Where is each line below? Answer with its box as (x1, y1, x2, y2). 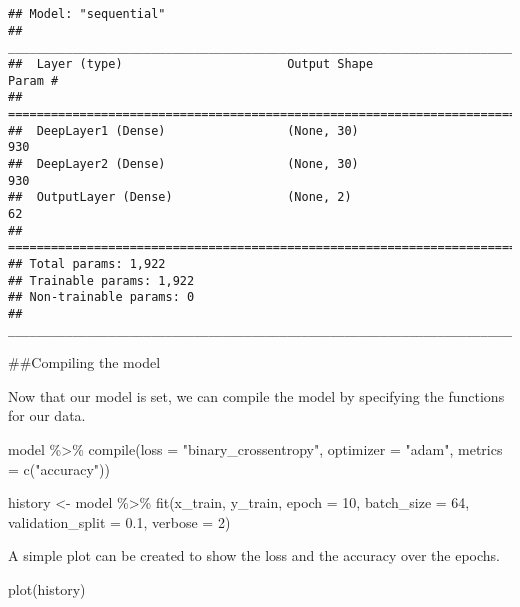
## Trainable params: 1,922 (8, 273, 195, 288)
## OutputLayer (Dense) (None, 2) (8, 190, 352, 205)
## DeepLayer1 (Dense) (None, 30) (8, 123, 359, 138)
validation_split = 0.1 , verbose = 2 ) (8, 511, 231, 532)
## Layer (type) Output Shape (8, 56, 374, 71)
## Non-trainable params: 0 (8, 290, 195, 305)
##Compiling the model (8, 352, 161, 373)
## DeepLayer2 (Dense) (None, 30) (8, 156, 359, 171)
